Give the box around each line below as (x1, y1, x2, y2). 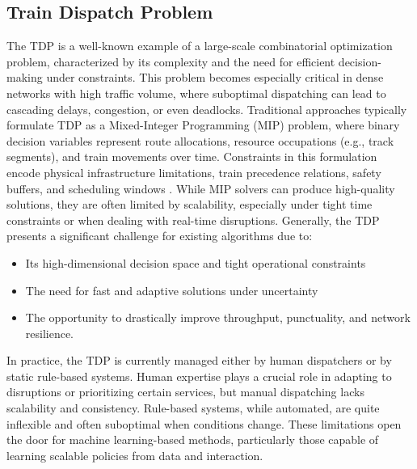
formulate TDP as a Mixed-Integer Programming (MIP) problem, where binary (6, 116, 400, 133)
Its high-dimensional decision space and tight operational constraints (25, 254, 366, 271)
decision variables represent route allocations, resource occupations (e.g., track (6, 132, 394, 149)
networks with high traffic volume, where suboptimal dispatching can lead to (6, 84, 386, 101)
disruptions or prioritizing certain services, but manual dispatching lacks (6, 383, 364, 400)
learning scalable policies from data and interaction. (6, 446, 263, 463)
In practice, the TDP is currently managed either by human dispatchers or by (6, 352, 392, 369)
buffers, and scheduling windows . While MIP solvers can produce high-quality (6, 180, 395, 196)
